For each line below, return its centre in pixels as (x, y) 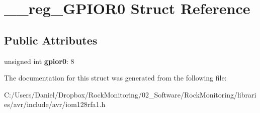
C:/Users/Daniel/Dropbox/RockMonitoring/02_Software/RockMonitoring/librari (130, 94)
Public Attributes (51, 40)
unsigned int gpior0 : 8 (39, 61)
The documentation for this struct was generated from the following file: (115, 78)
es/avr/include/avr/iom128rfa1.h (55, 104)
